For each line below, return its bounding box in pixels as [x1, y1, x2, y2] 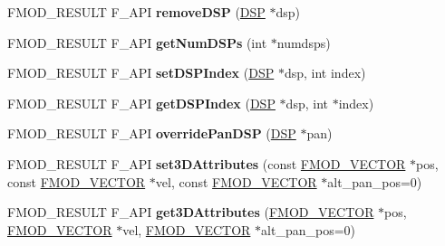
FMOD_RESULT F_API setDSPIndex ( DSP [7, 63, 275, 82]
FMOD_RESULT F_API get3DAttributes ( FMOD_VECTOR [7, 203, 374, 222]
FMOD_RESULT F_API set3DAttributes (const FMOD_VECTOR [7, 154, 406, 173]
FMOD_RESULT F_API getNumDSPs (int [7, 33, 267, 52]
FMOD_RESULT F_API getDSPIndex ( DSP [7, 93, 276, 112]
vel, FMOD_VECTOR [122, 220, 251, 239]
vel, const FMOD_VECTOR [155, 172, 317, 191]
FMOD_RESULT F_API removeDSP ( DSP [7, 3, 266, 21]
